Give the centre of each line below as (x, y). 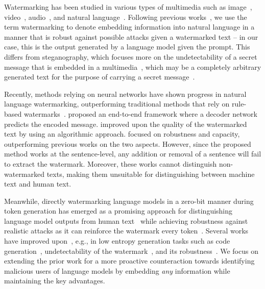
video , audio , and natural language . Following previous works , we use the (126, 17)
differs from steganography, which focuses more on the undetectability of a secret (131, 56)
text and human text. (38, 184)
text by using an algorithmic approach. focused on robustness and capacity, (122, 134)
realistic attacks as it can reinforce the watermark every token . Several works (126, 231)
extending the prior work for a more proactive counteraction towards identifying (129, 261)
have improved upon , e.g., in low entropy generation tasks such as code (117, 241)
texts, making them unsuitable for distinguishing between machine (151, 174)
